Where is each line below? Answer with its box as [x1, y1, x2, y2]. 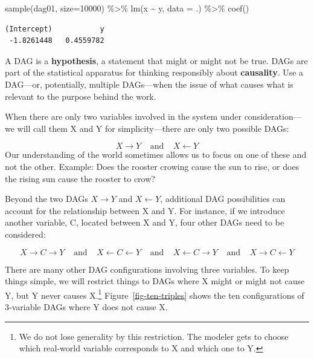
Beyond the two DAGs [5, 192, 88, 205]
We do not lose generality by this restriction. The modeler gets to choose [19, 330, 289, 342]
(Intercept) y [5, 24, 104, 33]
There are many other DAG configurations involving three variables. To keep [5, 262, 289, 275]
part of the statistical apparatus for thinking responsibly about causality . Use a [5, 66, 304, 79]
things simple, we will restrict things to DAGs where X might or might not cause [5, 275, 305, 287]
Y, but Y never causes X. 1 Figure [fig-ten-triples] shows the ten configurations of [5, 287, 304, 301]
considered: [5, 227, 46, 240]
